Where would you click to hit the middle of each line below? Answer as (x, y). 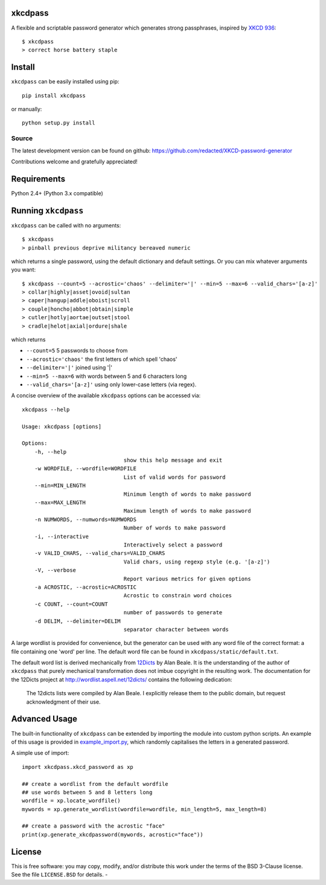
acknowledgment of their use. (63, 702)
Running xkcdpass (47, 211)
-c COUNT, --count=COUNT (71, 604)
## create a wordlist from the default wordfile (95, 784)
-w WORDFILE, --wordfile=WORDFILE (85, 469)
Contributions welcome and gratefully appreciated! (75, 161)
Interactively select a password (173, 545)
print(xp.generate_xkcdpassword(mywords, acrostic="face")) (113, 835)
